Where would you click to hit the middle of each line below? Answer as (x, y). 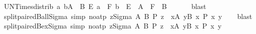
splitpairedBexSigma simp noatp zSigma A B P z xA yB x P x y (113, 26)
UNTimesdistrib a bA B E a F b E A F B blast (105, 6)
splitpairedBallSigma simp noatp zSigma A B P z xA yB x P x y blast (128, 16)
